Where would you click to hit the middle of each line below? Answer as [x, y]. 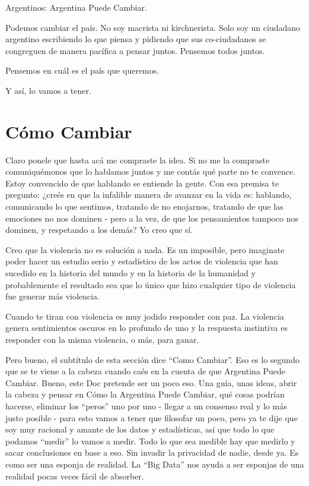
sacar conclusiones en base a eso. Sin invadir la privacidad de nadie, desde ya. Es [152, 452]
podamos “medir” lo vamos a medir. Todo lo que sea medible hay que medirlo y [150, 441]
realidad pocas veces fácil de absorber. [75, 476]
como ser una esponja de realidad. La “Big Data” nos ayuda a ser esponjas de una [155, 464]
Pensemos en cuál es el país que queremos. [82, 70]
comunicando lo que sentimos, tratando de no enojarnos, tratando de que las [144, 206]
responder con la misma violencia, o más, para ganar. [102, 339]
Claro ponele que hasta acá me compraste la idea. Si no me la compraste [138, 160]
